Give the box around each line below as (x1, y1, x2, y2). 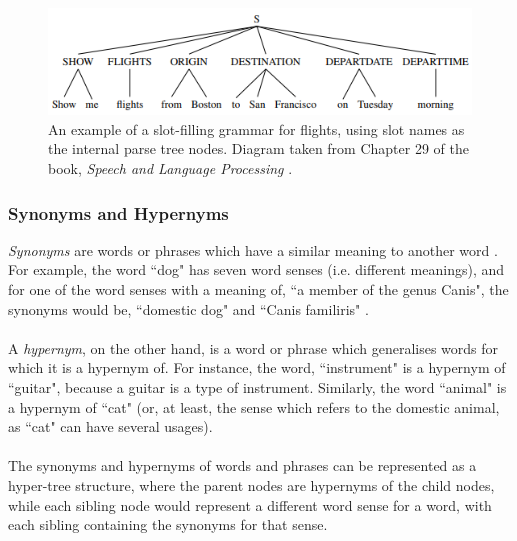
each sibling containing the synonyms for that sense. (8, 514, 328, 535)
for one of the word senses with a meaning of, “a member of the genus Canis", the (8, 278, 509, 299)
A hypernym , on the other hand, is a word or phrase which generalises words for (8, 337, 499, 358)
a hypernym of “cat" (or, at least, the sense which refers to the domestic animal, (8, 396, 500, 417)
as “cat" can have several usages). (8, 416, 213, 437)
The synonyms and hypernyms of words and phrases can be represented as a (8, 455, 477, 476)
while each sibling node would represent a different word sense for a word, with (8, 494, 492, 515)
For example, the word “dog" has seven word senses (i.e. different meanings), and (8, 259, 505, 280)
